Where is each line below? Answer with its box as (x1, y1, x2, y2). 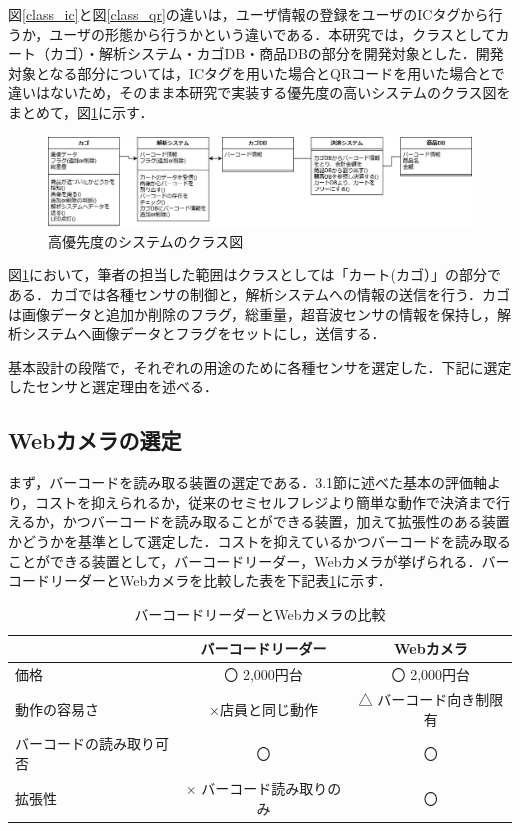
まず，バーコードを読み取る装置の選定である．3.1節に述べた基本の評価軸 (8, 472, 488, 493)
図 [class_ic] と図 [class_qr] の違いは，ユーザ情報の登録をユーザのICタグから (8, 4, 489, 24)
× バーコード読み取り (185, 777, 328, 798)
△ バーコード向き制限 (358, 689, 504, 710)
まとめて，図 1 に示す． (8, 101, 154, 122)
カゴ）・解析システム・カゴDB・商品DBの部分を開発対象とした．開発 (49, 43, 504, 64)
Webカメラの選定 (8, 425, 182, 456)
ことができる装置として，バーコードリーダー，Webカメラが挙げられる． (8, 550, 482, 571)
